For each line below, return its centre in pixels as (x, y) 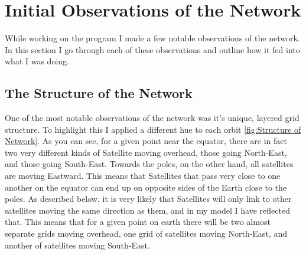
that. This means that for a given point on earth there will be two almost (138, 222)
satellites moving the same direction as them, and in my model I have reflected (147, 210)
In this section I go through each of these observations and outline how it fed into (152, 49)
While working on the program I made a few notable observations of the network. (152, 38)
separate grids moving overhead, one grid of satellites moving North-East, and (146, 233)
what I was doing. (37, 61)
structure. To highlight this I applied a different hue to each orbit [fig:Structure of (153, 129)
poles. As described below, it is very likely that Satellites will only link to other (148, 199)
